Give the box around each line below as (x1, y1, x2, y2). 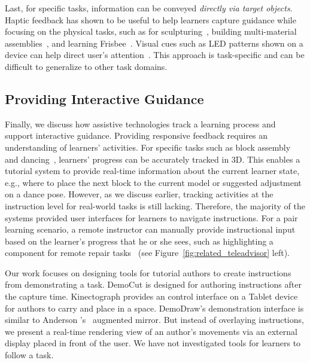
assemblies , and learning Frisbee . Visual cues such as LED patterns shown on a (5, 36, 303, 49)
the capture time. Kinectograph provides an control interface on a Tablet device (5, 290, 298, 303)
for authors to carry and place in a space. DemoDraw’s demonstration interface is (5, 301, 304, 314)
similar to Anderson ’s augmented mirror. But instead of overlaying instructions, (5, 313, 304, 326)
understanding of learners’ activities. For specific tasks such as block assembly (5, 141, 291, 153)
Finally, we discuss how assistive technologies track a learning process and (5, 117, 276, 130)
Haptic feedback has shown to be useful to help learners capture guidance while (5, 13, 296, 26)
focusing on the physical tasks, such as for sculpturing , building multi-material (5, 25, 297, 38)
